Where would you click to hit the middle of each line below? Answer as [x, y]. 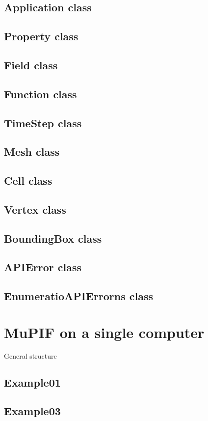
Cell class [28, 181]
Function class [40, 94]
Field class [31, 65]
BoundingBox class [53, 238]
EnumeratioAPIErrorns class [79, 296]
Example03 [32, 411]
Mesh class [32, 152]
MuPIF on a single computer [104, 332]
